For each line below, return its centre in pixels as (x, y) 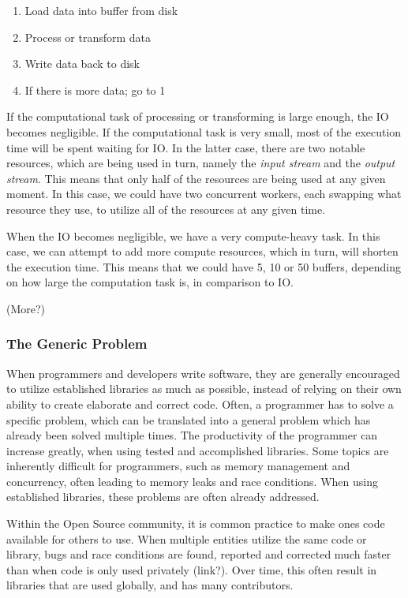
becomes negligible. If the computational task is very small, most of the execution (204, 131)
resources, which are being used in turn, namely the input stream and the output (201, 163)
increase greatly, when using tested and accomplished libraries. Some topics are (198, 450)
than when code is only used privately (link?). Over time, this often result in (192, 569)
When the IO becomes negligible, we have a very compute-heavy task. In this (193, 235)
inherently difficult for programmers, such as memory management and (178, 466)
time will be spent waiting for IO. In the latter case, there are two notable (186, 147)
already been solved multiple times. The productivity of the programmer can (192, 435)
